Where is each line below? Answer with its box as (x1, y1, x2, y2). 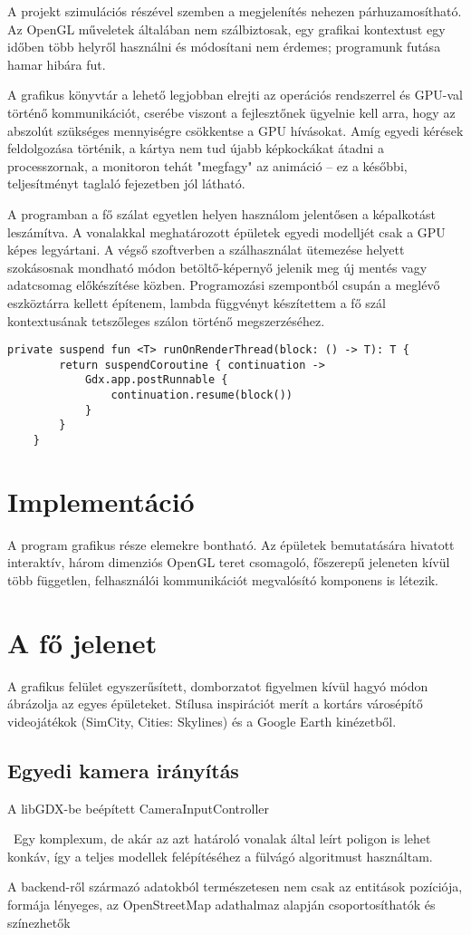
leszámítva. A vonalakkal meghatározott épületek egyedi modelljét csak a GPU (7, 222, 446, 241)
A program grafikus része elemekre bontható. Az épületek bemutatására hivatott (7, 535, 455, 554)
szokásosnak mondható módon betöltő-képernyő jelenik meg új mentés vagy (7, 257, 428, 276)
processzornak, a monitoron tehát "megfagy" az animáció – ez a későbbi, (7, 156, 408, 175)
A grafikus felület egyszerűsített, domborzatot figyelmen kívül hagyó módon (7, 676, 428, 695)
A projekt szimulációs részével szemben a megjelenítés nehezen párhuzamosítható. (7, 2, 462, 20)
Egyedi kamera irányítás (7, 756, 239, 784)
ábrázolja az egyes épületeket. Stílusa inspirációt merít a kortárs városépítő (7, 694, 423, 713)
